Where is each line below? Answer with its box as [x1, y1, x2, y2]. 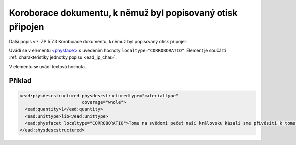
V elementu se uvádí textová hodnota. [9, 63, 86, 69]
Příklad [9, 77, 32, 85]
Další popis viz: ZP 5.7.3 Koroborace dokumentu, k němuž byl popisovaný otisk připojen [9, 39, 187, 45]
